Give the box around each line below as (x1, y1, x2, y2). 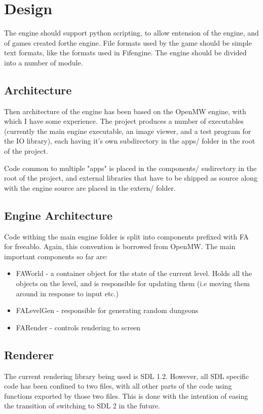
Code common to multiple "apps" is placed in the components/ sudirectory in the (4, 162, 257, 173)
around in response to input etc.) (16, 288, 119, 298)
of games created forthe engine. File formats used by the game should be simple (4, 37, 252, 48)
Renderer (4, 347, 54, 362)
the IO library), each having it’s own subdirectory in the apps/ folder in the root (4, 135, 255, 146)
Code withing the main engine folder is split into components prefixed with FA (4, 231, 249, 241)
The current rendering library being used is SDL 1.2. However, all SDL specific (4, 370, 249, 381)
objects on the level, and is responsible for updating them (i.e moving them (16, 278, 250, 289)
